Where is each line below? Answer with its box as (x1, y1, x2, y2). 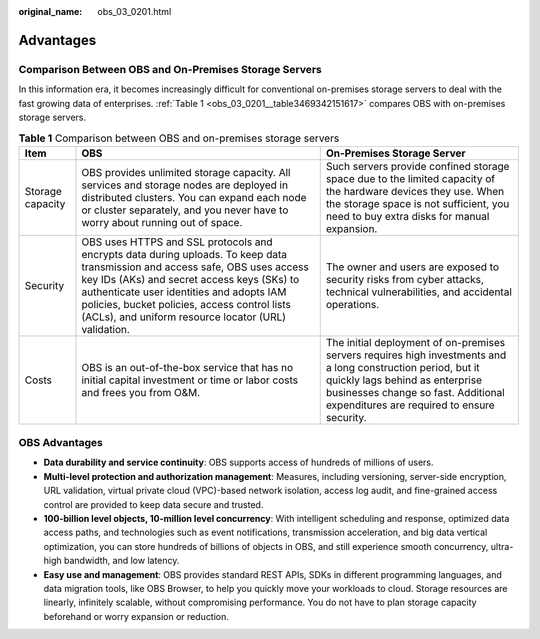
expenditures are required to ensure (325, 398, 495, 412)
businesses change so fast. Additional (325, 385, 505, 399)
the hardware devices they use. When (325, 184, 505, 198)
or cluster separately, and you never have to (81, 203, 289, 217)
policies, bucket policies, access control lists (81, 297, 292, 311)
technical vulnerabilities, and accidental (325, 285, 512, 299)
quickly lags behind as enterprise (325, 373, 482, 387)
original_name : (18, 6, 83, 17)
